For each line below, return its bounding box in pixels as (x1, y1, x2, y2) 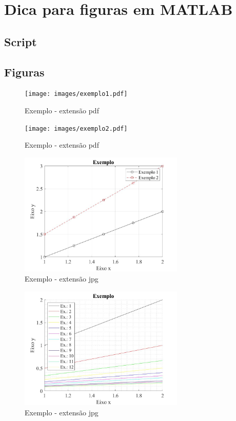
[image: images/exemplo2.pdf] (25, 125, 128, 132)
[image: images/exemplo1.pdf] (25, 90, 128, 98)
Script (4, 33, 37, 49)
